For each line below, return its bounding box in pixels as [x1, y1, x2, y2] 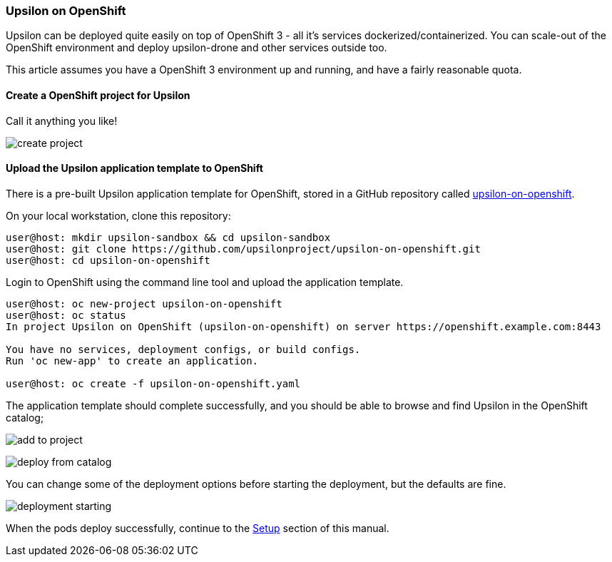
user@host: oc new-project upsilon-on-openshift [6, 297, 282, 310]
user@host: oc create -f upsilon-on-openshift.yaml [6, 377, 301, 389]
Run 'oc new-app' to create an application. [6, 354, 259, 367]
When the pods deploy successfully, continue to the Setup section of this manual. [6, 521, 389, 534]
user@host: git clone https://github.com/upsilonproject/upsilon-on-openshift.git [6, 242, 481, 255]
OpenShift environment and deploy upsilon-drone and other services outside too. [6, 41, 387, 54]
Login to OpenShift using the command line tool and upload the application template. [6, 275, 404, 288]
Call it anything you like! [6, 114, 118, 127]
